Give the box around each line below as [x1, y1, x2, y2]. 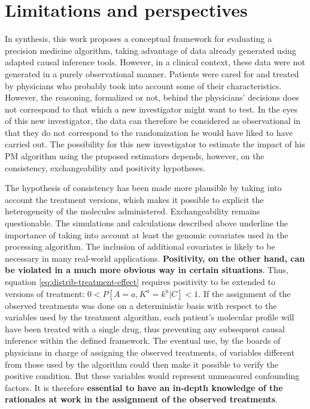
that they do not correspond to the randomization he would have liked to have [5, 126, 293, 138]
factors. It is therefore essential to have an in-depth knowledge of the [5, 381, 283, 393]
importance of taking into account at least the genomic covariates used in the [5, 228, 288, 241]
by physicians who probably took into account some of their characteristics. [5, 79, 282, 92]
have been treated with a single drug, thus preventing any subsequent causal [5, 322, 285, 335]
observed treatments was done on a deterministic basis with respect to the [5, 299, 277, 311]
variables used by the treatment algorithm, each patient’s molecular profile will [5, 311, 294, 323]
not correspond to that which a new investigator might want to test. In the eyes [5, 102, 298, 115]
